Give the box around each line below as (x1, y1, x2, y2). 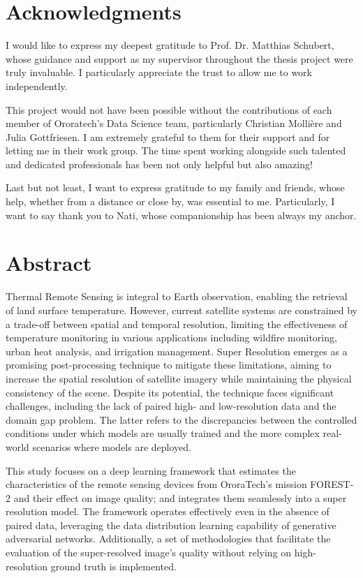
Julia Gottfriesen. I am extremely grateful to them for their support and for (6, 129, 330, 144)
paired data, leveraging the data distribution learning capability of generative (6, 517, 336, 532)
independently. (6, 78, 68, 93)
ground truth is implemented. (50, 558, 177, 573)
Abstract (6, 249, 92, 277)
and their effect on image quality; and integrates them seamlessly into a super (13, 490, 347, 505)
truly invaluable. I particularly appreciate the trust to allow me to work (6, 65, 312, 80)
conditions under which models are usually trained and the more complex (6, 426, 320, 440)
